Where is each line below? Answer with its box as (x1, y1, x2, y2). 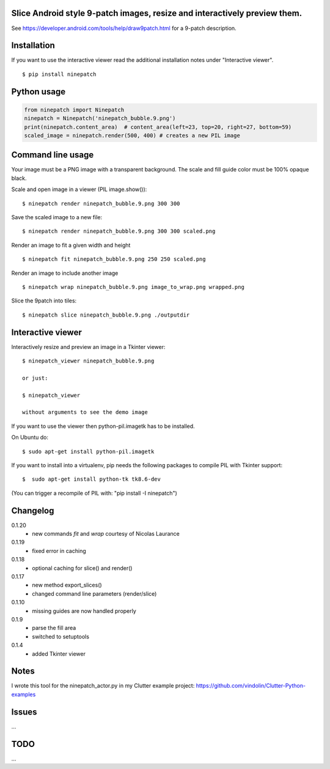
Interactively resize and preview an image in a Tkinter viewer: (11, 343, 166, 350)
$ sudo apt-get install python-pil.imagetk (22, 448, 155, 455)
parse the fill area (32, 625, 76, 632)
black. (11, 174, 27, 182)
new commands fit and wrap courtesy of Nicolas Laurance (32, 530, 180, 538)
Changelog (11, 505, 54, 516)
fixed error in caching (32, 547, 86, 554)
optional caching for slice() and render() (32, 564, 133, 572)
